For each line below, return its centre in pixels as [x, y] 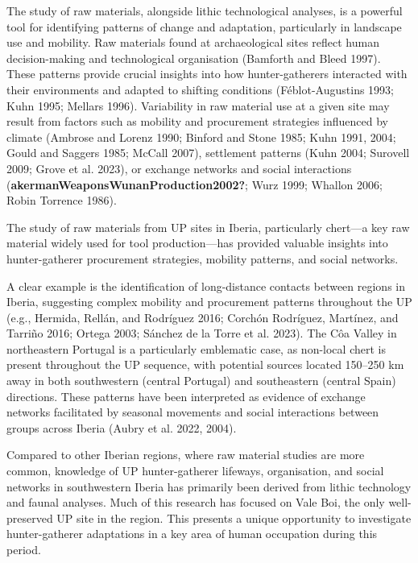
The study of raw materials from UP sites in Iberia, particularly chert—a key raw [208, 227]
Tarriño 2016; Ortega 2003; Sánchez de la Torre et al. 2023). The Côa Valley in [202, 333]
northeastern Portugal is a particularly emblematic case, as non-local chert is [196, 348]
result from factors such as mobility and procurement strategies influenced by [197, 121]
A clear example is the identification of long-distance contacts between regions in [206, 286]
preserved [30, 517]
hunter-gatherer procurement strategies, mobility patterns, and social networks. [203, 258]
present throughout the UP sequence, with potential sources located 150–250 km [205, 364]
